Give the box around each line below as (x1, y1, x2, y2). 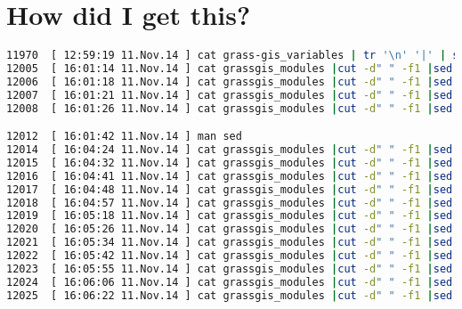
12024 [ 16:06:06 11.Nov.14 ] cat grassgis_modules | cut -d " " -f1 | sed (6, 275, 453, 289)
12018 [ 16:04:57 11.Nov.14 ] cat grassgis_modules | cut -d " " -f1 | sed (6, 196, 453, 209)
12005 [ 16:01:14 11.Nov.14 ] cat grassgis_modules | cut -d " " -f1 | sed (6, 62, 453, 75)
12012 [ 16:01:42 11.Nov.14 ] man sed (6, 130, 242, 143)
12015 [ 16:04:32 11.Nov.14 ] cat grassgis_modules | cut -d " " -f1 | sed (6, 156, 453, 169)
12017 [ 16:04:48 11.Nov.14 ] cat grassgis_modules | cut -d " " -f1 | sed (6, 183, 453, 196)
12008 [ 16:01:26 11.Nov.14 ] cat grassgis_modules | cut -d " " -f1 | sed (6, 102, 453, 115)
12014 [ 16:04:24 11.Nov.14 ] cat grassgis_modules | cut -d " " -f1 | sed (6, 143, 453, 157)
